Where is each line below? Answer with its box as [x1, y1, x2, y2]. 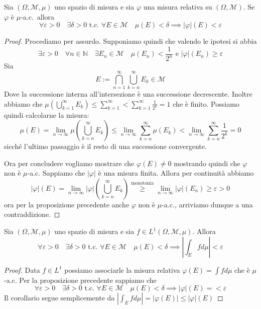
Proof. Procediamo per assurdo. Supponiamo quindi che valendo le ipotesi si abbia [4, 36, 257, 46]
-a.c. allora [21, 11, 55, 22]
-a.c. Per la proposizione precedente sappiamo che [4, 274, 157, 285]
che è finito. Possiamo [173, 98, 239, 109]
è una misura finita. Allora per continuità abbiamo [98, 168, 254, 178]
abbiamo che [4, 98, 43, 109]
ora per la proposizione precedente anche [4, 199, 129, 209]
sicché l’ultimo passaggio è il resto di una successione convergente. [4, 141, 207, 151]
